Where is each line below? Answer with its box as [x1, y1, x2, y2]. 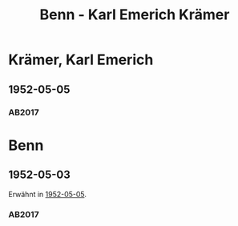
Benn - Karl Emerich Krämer [39, 6, 230, 24]
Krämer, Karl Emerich [8, 50, 154, 69]
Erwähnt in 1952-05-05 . [8, 189, 87, 199]
